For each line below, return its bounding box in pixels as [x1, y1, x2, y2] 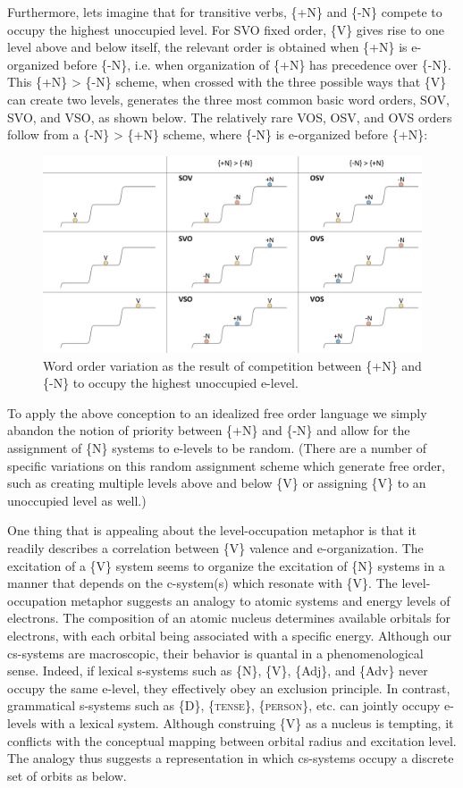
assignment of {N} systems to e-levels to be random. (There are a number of [7, 439, 427, 457]
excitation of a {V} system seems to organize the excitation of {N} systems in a [7, 556, 445, 574]
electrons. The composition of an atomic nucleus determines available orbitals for [7, 608, 450, 627]
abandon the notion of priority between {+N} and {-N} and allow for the [7, 421, 410, 440]
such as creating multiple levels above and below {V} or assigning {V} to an [7, 474, 426, 492]
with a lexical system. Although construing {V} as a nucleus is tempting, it [40, 713, 454, 732]
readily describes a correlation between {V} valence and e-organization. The [7, 538, 424, 557]
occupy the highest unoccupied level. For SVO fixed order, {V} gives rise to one [7, 20, 445, 38]
